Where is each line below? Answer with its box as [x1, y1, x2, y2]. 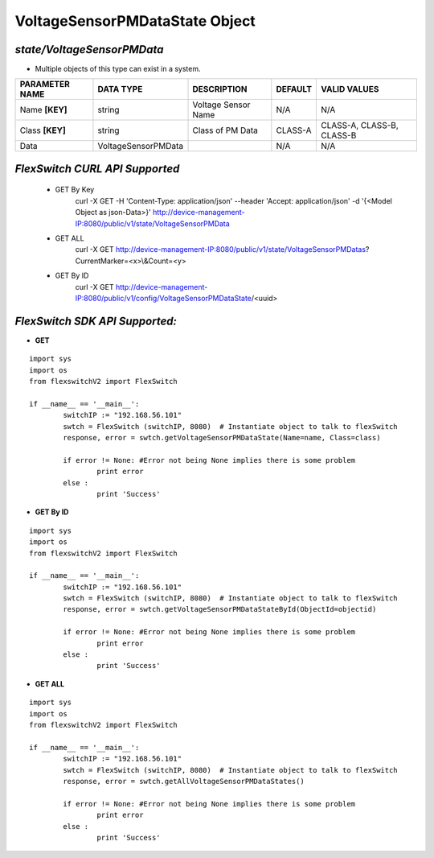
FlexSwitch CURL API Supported [14, 162, 180, 175]
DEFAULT [276, 84, 313, 95]
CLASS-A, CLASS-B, [321, 120, 399, 131]
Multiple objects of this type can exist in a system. [35, 64, 201, 74]
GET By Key [55, 185, 95, 195]
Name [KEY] [19, 105, 68, 116]
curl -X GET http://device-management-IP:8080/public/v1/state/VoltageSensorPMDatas [75, 245, 366, 254]
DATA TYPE [97, 84, 143, 95]
